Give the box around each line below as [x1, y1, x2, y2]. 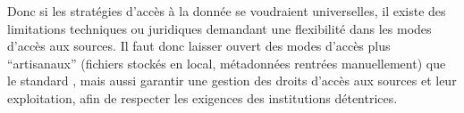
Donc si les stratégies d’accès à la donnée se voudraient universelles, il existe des [7, 2, 446, 20]
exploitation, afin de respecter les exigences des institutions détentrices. [7, 88, 398, 107]
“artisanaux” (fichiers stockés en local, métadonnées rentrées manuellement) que [7, 53, 446, 72]
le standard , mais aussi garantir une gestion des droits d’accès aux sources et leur [7, 71, 457, 90]
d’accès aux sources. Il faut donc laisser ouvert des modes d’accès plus [7, 36, 391, 55]
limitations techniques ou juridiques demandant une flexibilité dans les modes [7, 19, 432, 37]
